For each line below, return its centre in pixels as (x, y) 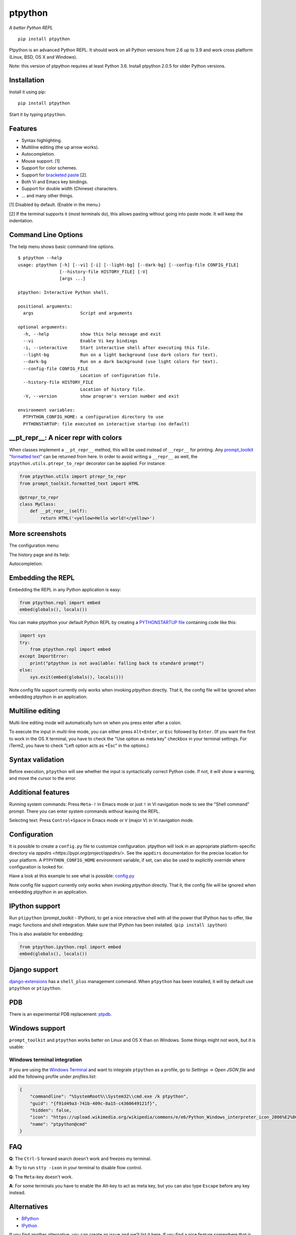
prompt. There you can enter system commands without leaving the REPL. (85, 811)
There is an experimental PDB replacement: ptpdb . (60, 1014)
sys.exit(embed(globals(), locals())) (77, 677)
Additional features (39, 793)
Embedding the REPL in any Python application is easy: (65, 589)
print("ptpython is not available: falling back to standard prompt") (117, 663)
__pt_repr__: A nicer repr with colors (66, 438)
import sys (33, 636)
